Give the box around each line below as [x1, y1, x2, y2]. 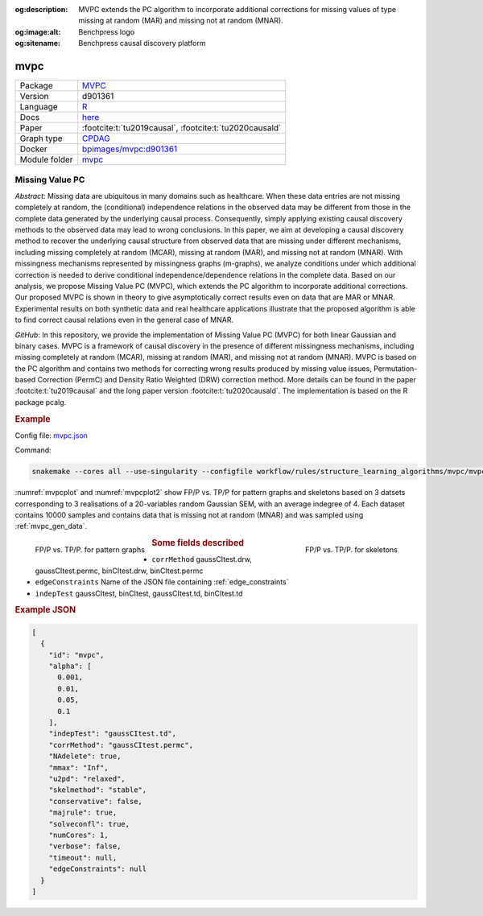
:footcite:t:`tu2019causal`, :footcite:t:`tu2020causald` [81, 122, 282, 134]
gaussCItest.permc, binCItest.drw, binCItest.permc [35, 566, 204, 576]
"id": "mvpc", [48, 650, 105, 659]
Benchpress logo [78, 27, 135, 36]
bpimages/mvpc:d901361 [81, 143, 178, 155]
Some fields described [151, 538, 245, 549]
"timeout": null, [48, 853, 118, 862]
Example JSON [14, 604, 76, 616]
